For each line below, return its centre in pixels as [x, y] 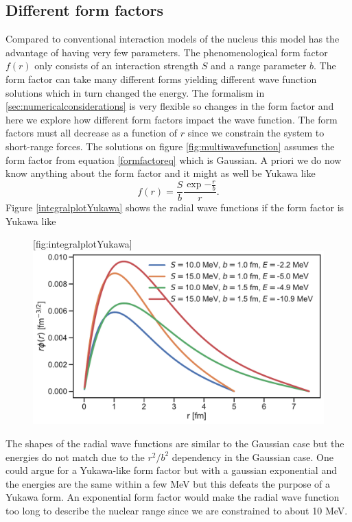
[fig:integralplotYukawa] [83, 244]
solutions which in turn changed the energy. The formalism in [135, 92]
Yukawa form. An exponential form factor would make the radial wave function [173, 497]
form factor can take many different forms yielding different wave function [161, 79]
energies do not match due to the [75, 456]
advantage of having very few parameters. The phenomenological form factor [167, 52]
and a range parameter [259, 66]
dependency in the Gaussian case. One [253, 456]
